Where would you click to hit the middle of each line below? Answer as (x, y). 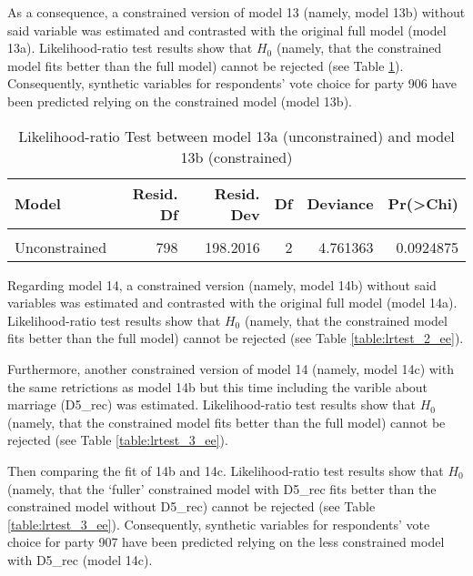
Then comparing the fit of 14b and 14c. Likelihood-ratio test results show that (226, 470)
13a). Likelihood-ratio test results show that (130, 48)
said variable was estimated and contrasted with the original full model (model (227, 30)
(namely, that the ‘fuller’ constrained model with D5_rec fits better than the (222, 488)
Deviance (340, 204)
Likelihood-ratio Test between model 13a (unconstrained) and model (236, 136)
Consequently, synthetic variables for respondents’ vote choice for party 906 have (232, 83)
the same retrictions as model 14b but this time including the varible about (218, 386)
